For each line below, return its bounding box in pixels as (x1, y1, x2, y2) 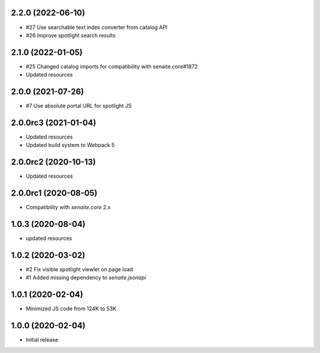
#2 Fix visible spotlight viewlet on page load (25, 266, 133, 273)
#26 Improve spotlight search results (25, 31, 116, 38)
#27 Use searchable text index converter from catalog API (25, 24, 168, 31)
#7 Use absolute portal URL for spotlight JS (25, 102, 132, 110)
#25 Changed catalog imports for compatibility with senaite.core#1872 (25, 63, 198, 70)
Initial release (25, 336, 59, 344)
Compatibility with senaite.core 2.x (25, 204, 111, 211)
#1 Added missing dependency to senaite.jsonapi (25, 274, 146, 281)
